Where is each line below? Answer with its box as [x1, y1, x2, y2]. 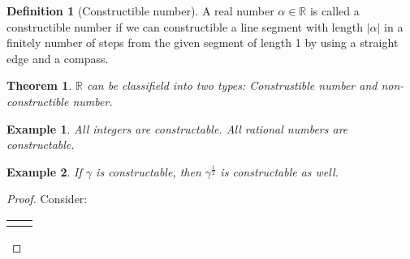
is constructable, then [96, 163, 201, 180]
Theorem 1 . [6, 77, 72, 94]
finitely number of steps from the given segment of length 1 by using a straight [6, 34, 399, 51]
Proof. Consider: [6, 190, 88, 207]
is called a [309, 2, 360, 19]
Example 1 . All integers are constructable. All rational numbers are [6, 120, 348, 137]
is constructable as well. [220, 163, 339, 180]
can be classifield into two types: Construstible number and [86, 77, 378, 94]
